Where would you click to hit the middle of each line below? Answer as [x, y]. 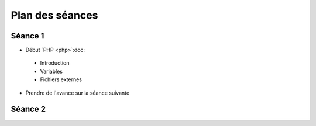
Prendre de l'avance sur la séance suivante [78, 93]
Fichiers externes [61, 79]
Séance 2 [28, 109]
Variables [51, 71]
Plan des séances [54, 15]
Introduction [55, 63]
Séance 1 [28, 36]
